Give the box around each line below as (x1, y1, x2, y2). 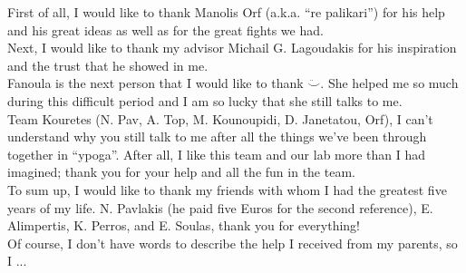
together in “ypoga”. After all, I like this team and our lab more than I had (7, 144, 426, 163)
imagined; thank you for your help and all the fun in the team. (7, 162, 355, 181)
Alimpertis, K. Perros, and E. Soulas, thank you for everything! (7, 216, 360, 235)
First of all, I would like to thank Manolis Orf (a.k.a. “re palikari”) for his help (7, 3, 445, 21)
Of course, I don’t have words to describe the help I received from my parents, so (7, 233, 458, 252)
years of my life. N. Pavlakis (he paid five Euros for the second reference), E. (7, 198, 433, 217)
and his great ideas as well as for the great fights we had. (7, 20, 324, 39)
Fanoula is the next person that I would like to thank (7, 73, 304, 93)
